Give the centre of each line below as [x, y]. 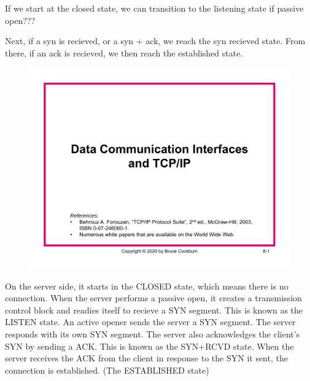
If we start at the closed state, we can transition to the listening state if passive [154, 8]
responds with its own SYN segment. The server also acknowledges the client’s [153, 334]
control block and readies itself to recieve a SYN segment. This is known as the [154, 310]
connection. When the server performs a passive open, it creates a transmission [153, 298]
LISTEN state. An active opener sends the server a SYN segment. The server [150, 322]
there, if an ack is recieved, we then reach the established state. [124, 52]
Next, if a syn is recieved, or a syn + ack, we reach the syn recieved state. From [155, 41]
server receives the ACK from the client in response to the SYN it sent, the [146, 358]
